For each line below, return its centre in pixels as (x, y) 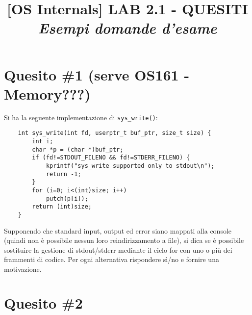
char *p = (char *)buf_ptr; (78, 149)
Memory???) (47, 93)
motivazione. (23, 269)
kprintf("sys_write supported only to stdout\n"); (130, 166)
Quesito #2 (43, 302)
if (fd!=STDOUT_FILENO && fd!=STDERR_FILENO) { (111, 158)
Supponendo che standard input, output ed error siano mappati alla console (118, 230)
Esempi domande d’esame (127, 28)
